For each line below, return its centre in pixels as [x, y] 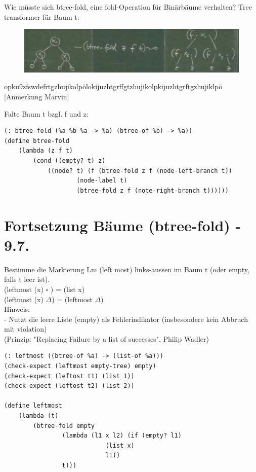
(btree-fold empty [64, 426]
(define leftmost [33, 406]
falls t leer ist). [27, 279]
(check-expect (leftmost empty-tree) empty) [80, 366]
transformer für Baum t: [42, 16]
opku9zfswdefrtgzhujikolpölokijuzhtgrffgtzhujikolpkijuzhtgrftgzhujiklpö [113, 86]
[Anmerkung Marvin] [37, 97]
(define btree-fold [37, 141]
